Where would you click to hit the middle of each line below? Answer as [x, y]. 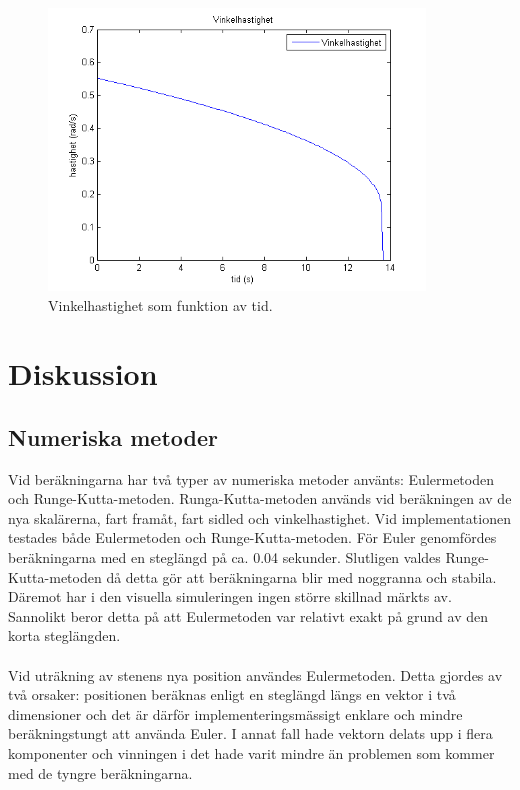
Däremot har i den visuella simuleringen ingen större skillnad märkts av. [230, 596]
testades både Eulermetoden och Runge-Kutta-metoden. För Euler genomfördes [252, 537]
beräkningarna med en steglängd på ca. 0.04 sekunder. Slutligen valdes [224, 557]
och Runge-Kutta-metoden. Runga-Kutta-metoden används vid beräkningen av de [260, 498]
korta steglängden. [64, 635]
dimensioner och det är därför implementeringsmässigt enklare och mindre [235, 713]
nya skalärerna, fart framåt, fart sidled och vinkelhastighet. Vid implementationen [259, 517]
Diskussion [83, 373]
